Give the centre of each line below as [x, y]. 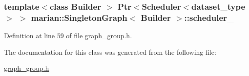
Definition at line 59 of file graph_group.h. [68, 36]
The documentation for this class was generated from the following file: [110, 52]
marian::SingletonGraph [79, 17]
